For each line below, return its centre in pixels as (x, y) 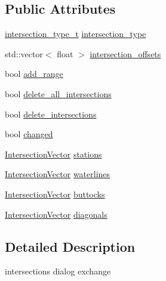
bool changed (29, 134)
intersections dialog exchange (58, 271)
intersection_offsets (125, 53)
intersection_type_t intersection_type (76, 34)
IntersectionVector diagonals (56, 214)
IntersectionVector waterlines (58, 174)
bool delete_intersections (51, 114)
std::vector (24, 53)
